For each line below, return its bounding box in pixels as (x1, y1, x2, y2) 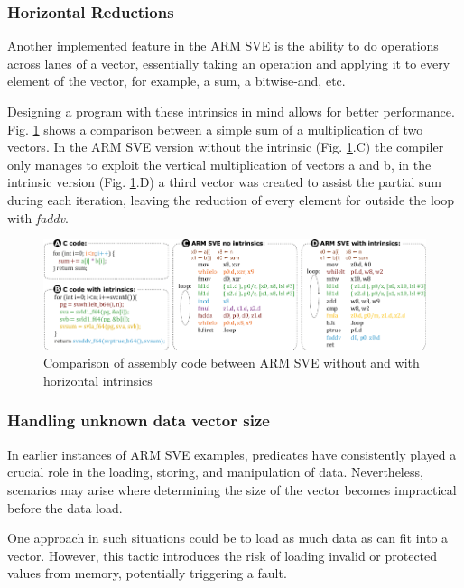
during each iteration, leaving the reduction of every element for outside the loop (7, 190, 454, 209)
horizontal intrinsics (43, 370, 153, 389)
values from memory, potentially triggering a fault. (7, 564, 287, 583)
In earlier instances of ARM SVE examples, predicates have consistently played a (7, 444, 457, 463)
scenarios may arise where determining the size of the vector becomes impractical (7, 480, 457, 499)
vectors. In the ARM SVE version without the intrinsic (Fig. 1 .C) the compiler (7, 137, 444, 156)
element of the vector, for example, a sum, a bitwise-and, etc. (7, 71, 346, 90)
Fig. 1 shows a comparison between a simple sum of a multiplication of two (7, 119, 423, 138)
